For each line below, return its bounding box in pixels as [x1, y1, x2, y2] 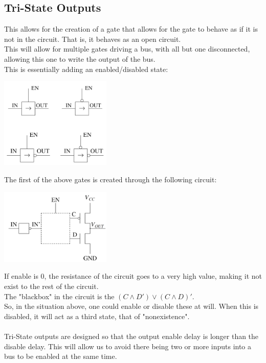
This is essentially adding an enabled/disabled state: [4, 63, 168, 74]
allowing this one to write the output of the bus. [4, 53, 156, 64]
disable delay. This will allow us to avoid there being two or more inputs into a [4, 341, 252, 351]
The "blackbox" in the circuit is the [4, 291, 115, 301]
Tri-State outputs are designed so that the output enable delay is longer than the [4, 330, 259, 341]
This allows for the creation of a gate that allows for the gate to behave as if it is [4, 23, 258, 34]
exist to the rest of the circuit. [4, 280, 99, 291]
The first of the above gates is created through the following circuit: [4, 174, 217, 184]
